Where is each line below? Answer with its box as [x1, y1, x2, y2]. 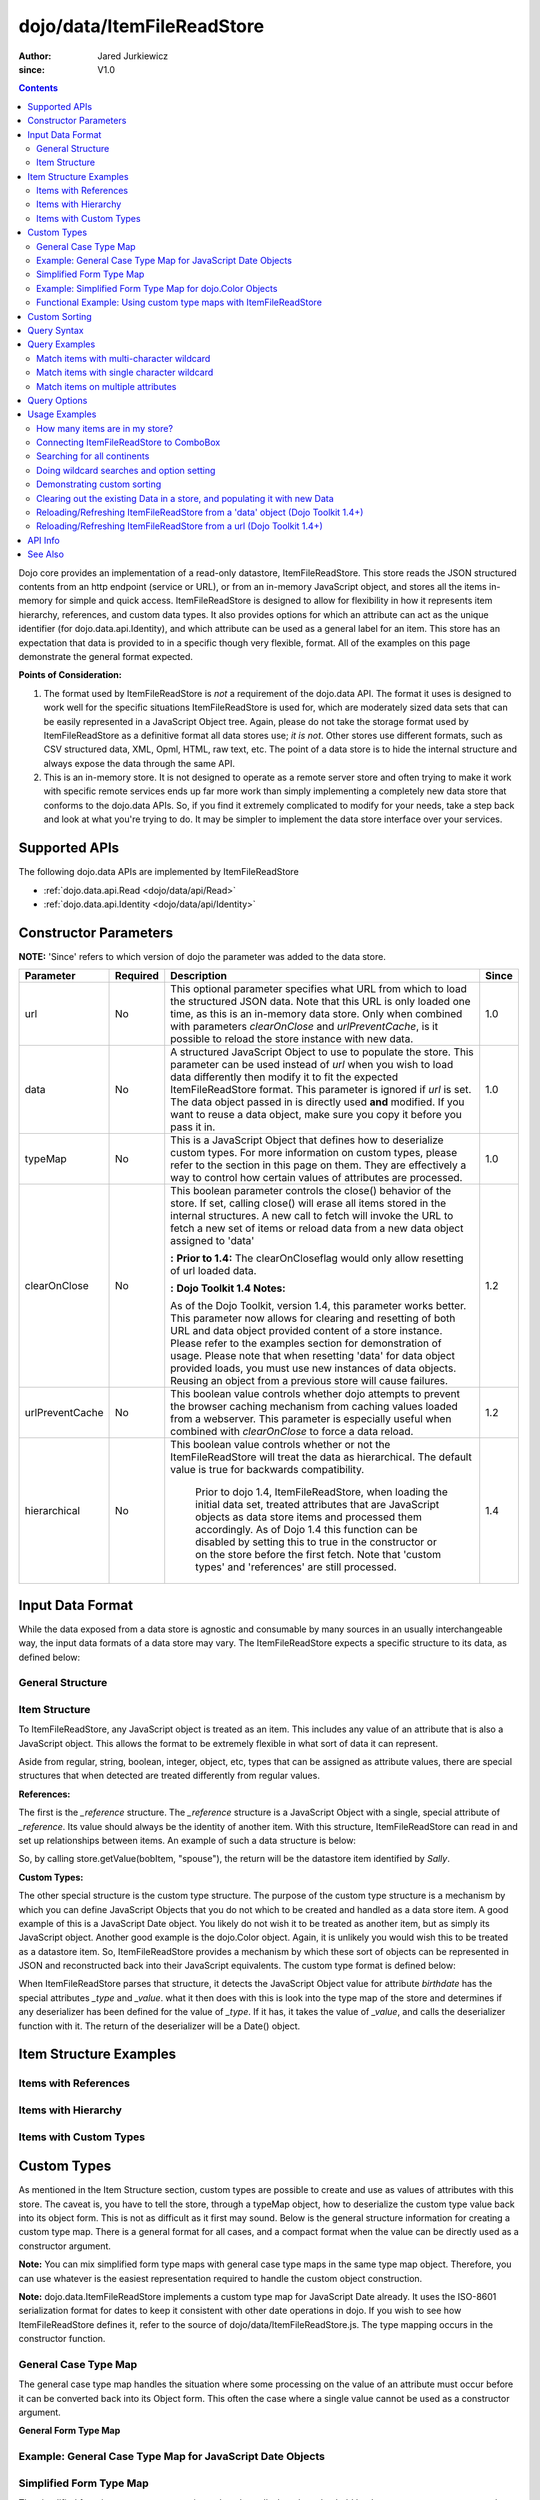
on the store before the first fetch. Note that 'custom [195, 1548, 442, 1562]
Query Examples [27, 338, 96, 350]
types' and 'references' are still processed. [195, 1560, 397, 1574]
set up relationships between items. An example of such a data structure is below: [18, 1834, 357, 1846]
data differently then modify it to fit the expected [170, 1070, 399, 1084]
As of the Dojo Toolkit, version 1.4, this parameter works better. [170, 1299, 467, 1313]
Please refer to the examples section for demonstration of [170, 1336, 442, 1350]
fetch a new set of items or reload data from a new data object [170, 1221, 464, 1235]
